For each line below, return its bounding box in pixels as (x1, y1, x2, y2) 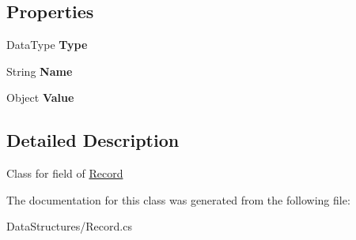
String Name (6, 62, 73, 79)
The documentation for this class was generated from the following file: (6, 191, 350, 208)
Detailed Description (6, 128, 180, 152)
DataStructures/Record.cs (6, 218, 132, 234)
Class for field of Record (6, 165, 123, 182)
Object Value (6, 89, 74, 106)
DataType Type (6, 36, 88, 53)
